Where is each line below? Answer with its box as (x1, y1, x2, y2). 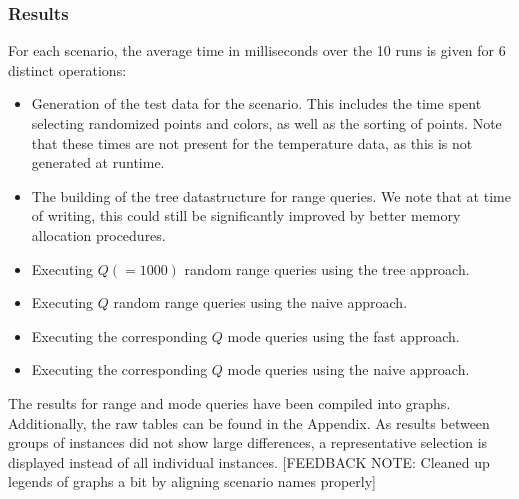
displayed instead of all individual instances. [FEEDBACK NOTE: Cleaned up (8, 451, 490, 472)
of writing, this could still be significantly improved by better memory (31, 205, 461, 226)
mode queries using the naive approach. (227, 359, 470, 380)
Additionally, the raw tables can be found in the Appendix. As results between (8, 412, 490, 433)
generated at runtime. (31, 152, 165, 173)
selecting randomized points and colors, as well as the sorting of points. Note (31, 113, 502, 133)
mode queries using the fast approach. (227, 325, 460, 346)
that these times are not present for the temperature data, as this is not (31, 132, 473, 153)
